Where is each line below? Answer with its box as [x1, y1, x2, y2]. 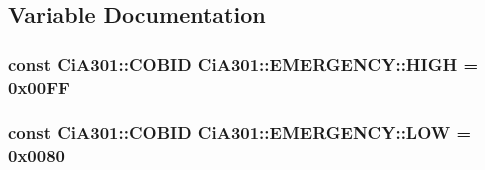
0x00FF [8, 74, 70, 99]
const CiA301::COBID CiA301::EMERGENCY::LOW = [8, 120, 472, 145]
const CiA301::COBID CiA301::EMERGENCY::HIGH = [8, 51, 479, 76]
